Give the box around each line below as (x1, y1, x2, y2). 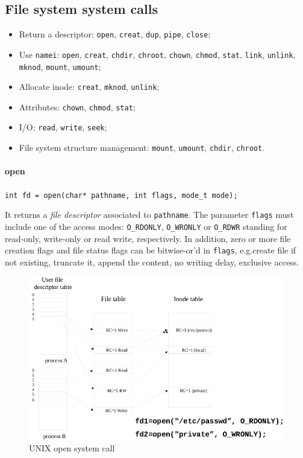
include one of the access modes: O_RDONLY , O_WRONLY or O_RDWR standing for (5, 220, 287, 232)
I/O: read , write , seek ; (19, 121, 107, 133)
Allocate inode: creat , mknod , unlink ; (19, 80, 160, 93)
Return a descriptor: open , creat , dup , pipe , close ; (19, 28, 211, 40)
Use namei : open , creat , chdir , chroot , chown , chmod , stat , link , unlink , (19, 48, 296, 60)
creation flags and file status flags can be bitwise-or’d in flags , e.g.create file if (5, 244, 296, 256)
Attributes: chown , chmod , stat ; (19, 100, 136, 113)
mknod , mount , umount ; (19, 60, 101, 72)
